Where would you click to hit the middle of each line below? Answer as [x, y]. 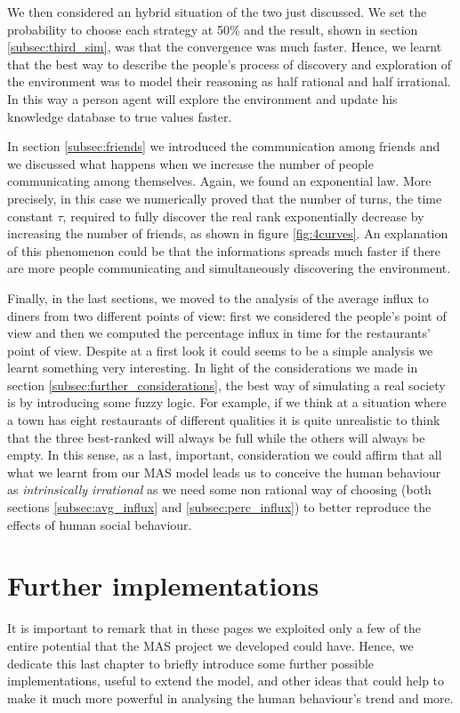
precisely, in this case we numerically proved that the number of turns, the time [225, 198]
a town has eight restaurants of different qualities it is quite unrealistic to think [224, 420]
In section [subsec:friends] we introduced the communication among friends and [224, 146]
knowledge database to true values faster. [120, 116]
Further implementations [163, 585]
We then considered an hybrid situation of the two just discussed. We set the [217, 12]
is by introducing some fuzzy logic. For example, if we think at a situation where [227, 402]
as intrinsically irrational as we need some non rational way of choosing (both [219, 489]
